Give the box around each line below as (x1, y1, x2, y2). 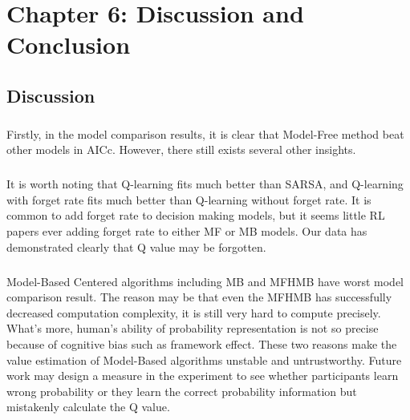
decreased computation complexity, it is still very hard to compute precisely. (6, 304, 381, 321)
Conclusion (6, 28, 131, 61)
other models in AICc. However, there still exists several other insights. (6, 141, 356, 158)
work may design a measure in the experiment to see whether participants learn (6, 367, 399, 384)
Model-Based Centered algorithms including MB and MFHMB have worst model (6, 273, 404, 289)
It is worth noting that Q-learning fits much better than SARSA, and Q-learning (6, 176, 404, 192)
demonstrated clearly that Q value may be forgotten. (6, 238, 266, 255)
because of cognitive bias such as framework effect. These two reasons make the (6, 336, 397, 352)
